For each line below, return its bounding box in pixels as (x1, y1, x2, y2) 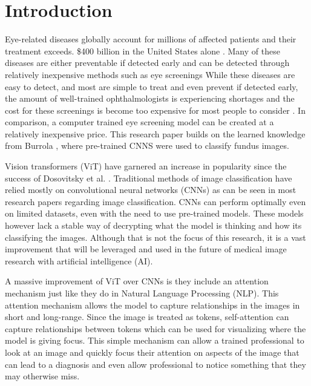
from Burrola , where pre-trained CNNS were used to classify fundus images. (5, 139, 289, 152)
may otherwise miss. (5, 370, 80, 382)
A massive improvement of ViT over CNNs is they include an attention (5, 275, 269, 287)
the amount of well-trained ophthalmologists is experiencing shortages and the (5, 92, 295, 105)
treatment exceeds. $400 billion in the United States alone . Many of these (5, 44, 280, 57)
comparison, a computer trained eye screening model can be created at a (5, 116, 274, 128)
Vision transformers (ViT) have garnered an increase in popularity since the (5, 160, 287, 172)
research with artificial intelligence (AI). (5, 254, 153, 267)
